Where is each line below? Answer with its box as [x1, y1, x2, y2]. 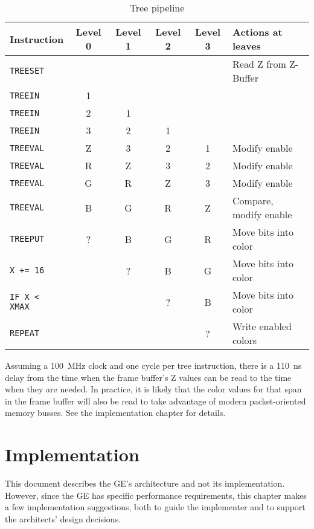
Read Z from [232, 57, 286, 71]
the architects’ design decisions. [5, 512, 121, 525]
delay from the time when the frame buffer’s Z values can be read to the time [5, 371, 292, 383]
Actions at [232, 25, 283, 39]
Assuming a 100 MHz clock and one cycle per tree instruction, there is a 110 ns [5, 359, 302, 371]
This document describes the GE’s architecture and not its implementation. [5, 477, 285, 490]
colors [232, 333, 257, 347]
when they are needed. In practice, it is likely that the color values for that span [5, 383, 302, 395]
